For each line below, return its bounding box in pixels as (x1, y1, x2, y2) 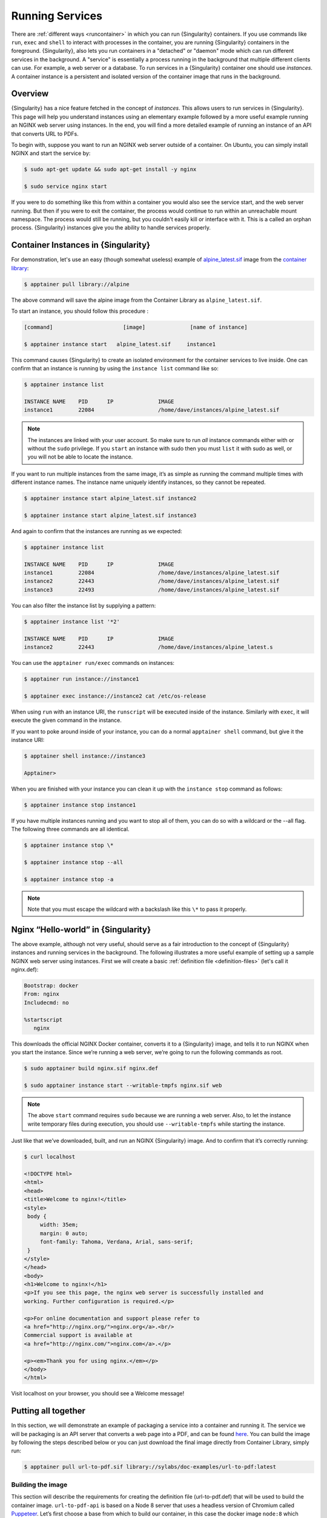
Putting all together (11, 1406, 86, 1416)
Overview (11, 89, 49, 99)
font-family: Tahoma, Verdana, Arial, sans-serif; (39, 1239, 194, 1245)
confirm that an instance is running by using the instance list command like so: (11, 365, 219, 372)
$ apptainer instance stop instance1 (24, 802, 136, 808)
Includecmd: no (24, 999, 69, 1006)
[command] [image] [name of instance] (24, 324, 248, 330)
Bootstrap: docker (24, 982, 79, 989)
